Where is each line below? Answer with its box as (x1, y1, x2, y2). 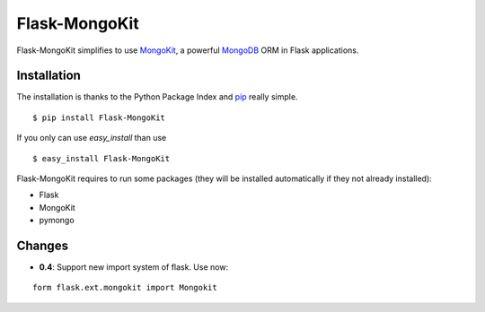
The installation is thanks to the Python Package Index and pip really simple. (16, 91, 298, 102)
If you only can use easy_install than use (16, 133, 167, 143)
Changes (16, 238, 69, 253)
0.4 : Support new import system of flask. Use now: (39, 262, 229, 273)
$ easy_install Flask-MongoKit (32, 153, 171, 163)
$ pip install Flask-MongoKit (32, 112, 166, 123)
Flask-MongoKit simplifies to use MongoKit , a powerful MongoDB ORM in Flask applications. (16, 45, 359, 56)
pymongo (39, 215, 75, 226)
